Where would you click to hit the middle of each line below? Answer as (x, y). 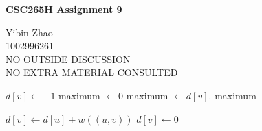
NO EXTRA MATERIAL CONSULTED (92, 72)
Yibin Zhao (29, 32)
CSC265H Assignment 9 (64, 9)
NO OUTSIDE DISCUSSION (68, 59)
